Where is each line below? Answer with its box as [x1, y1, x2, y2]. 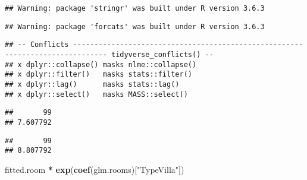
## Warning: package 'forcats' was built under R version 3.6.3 [5, 22, 265, 31]
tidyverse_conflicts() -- [111, 50, 214, 59]
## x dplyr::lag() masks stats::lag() [5, 80, 180, 89]
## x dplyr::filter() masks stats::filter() [5, 70, 192, 79]
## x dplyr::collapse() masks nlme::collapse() [5, 60, 197, 69]
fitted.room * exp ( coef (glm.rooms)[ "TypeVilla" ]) [5, 163, 184, 175]
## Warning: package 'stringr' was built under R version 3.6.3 [5, 4, 265, 12]
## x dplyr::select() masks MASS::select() [5, 90, 188, 99]
